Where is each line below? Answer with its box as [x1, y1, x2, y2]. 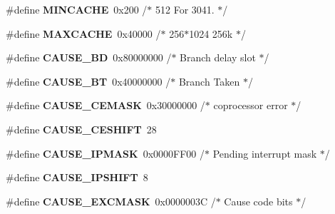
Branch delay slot [180, 50, 256, 65]
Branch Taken [178, 73, 240, 88]
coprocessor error [213, 98, 288, 113]
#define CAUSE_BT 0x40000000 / [6, 73, 171, 88]
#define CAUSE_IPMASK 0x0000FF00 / [6, 146, 205, 160]
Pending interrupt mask [212, 146, 317, 160]
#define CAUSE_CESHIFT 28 [6, 121, 157, 136]
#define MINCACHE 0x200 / [6, 2, 148, 16]
